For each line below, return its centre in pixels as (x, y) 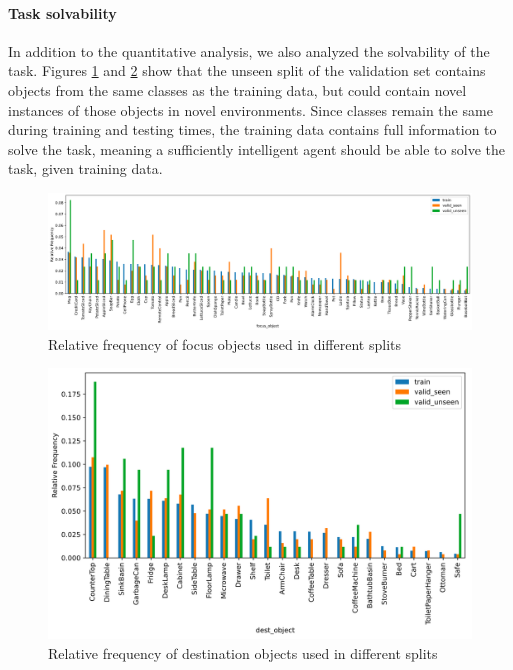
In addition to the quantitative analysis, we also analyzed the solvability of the (249, 50)
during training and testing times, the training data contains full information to (252, 129)
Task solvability (62, 12)
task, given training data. (85, 168)
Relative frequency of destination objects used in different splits (243, 652)
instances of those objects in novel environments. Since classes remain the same (250, 109)
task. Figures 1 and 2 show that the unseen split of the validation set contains (247, 70)
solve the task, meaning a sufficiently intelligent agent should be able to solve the (256, 148)
